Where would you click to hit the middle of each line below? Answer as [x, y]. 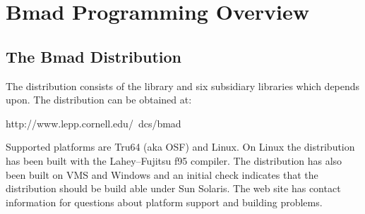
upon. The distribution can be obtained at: [99, 100]
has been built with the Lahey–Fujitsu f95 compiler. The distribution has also [174, 160]
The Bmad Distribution [94, 56]
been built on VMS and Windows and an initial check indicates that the [162, 174]
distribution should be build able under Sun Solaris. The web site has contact [173, 188]
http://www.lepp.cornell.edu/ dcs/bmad [94, 123]
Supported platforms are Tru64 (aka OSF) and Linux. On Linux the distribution [180, 147]
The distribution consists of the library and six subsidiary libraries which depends [183, 86]
